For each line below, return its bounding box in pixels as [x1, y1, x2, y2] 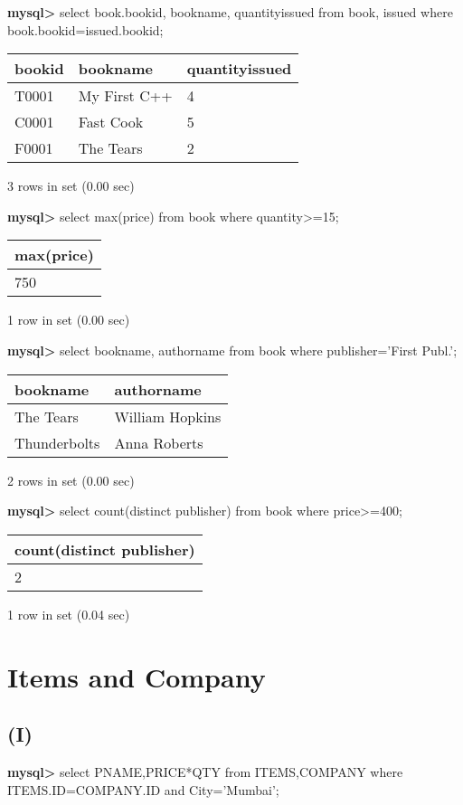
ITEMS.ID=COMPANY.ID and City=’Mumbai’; [7, 780, 279, 799]
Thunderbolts [14, 431, 100, 453]
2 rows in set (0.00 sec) [7, 470, 135, 489]
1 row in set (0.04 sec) [7, 604, 130, 623]
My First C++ [78, 85, 173, 107]
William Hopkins [114, 405, 222, 427]
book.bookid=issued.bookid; [7, 20, 164, 39]
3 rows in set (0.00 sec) [7, 176, 135, 195]
